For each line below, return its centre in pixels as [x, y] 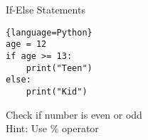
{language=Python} [49, 32]
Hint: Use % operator [52, 128]
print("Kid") [57, 91]
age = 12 [26, 44]
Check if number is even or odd [74, 114]
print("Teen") [59, 68]
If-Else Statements [46, 9]
